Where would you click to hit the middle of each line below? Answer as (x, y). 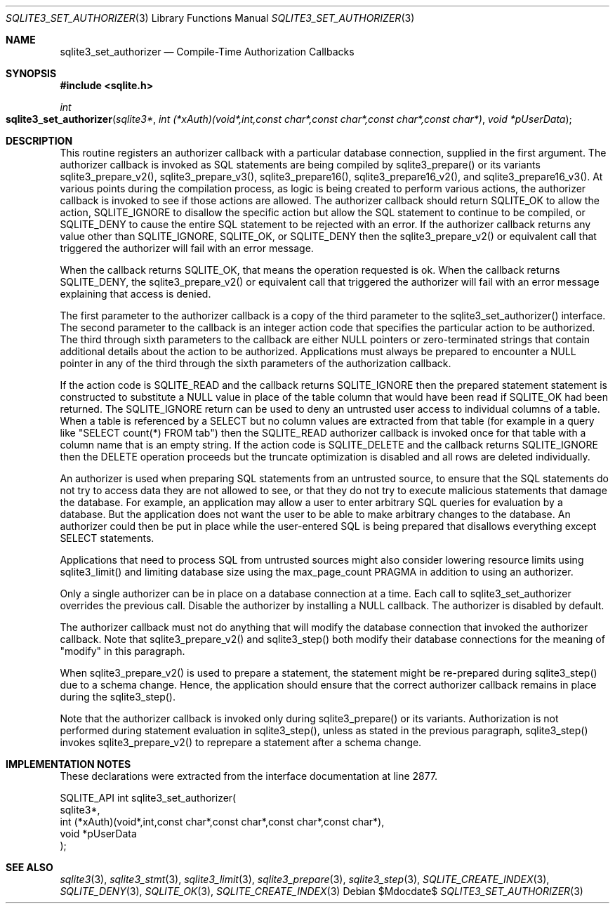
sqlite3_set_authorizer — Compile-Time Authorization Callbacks (207, 52)
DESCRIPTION (39, 141)
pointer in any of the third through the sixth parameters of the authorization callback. (256, 363)
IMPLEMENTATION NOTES (68, 764)
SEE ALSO (29, 867)
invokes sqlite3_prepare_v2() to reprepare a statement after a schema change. (241, 742)
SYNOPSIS (31, 73)
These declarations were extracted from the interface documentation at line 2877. (249, 776)
